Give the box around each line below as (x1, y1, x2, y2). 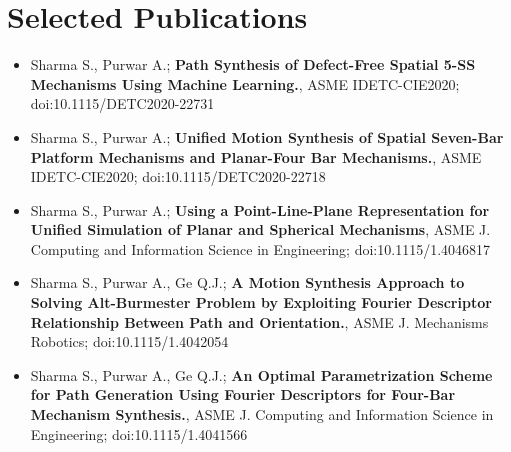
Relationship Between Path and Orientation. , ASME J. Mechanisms (30, 311, 489, 332)
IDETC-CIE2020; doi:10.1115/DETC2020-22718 (30, 166, 326, 187)
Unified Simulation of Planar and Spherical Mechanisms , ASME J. (30, 219, 491, 240)
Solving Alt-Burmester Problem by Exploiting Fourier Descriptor (30, 292, 492, 313)
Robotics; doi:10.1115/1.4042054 (30, 331, 229, 352)
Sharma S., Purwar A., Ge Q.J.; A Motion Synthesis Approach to (30, 272, 465, 293)
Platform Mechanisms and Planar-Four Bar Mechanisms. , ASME (30, 146, 482, 167)
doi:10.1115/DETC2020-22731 (30, 93, 215, 114)
